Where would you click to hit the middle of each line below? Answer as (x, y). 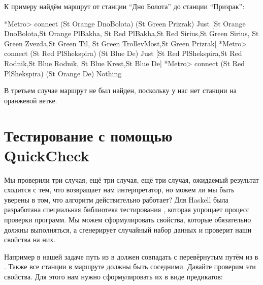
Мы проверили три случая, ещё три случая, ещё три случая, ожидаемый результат (131, 179)
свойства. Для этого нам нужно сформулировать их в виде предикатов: (113, 276)
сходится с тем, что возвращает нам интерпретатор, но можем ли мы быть (119, 190)
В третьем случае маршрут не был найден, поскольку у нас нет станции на (120, 90)
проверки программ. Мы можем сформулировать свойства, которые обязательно (128, 220)
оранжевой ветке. (31, 100)
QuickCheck (47, 155)
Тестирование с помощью (88, 135)
